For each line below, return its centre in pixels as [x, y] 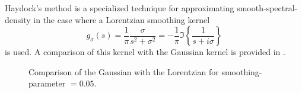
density [18, 19]
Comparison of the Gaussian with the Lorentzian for [124, 71]
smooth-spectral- [267, 8]
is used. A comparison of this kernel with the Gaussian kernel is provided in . [145, 52]
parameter [47, 83]
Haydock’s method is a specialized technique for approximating [120, 8]
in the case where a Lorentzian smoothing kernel [122, 19]
